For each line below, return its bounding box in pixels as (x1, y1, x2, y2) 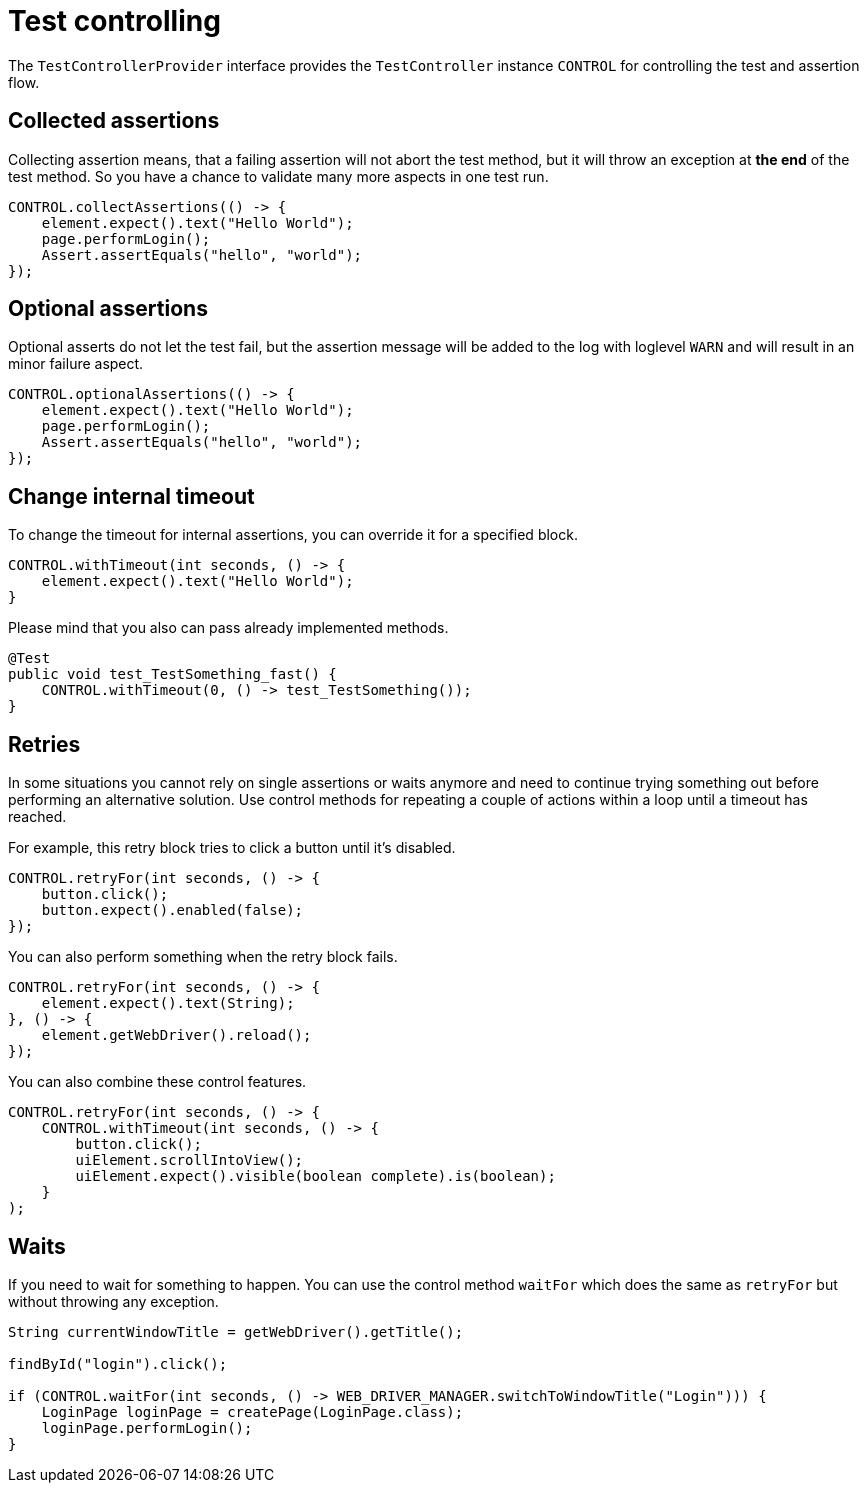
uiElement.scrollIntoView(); (75, 1152, 304, 1169)
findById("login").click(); (8, 1355, 228, 1372)
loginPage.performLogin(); (41, 1419, 253, 1436)
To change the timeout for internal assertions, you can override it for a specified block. (8, 526, 578, 544)
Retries (8, 731, 81, 757)
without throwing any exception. (8, 1292, 219, 1310)
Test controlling (8, 4, 221, 38)
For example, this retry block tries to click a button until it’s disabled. (8, 839, 456, 857)
